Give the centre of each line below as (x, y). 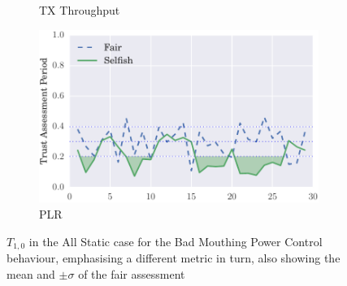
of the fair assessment (132, 273)
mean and (31, 273)
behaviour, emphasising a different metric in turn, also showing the (173, 258)
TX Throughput (80, 10)
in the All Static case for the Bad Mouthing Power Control (176, 241)
